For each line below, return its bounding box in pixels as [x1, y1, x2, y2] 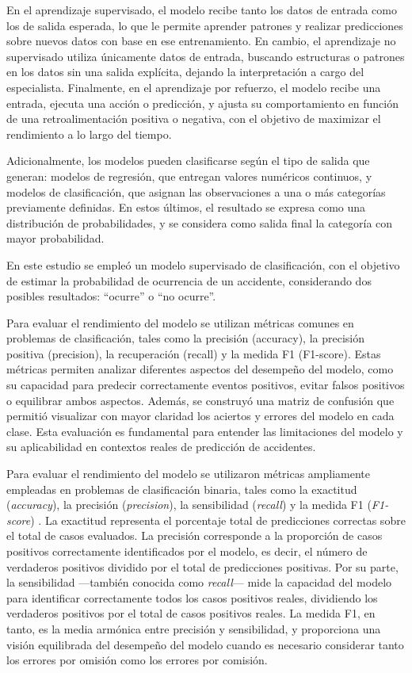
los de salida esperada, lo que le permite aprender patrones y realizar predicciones [6, 17, 403, 33]
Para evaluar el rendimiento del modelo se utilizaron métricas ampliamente [6, 465, 371, 482]
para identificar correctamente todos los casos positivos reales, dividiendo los [6, 589, 378, 606]
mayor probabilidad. [6, 230, 105, 247]
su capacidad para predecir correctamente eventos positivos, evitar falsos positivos [6, 377, 405, 393]
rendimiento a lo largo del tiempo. [6, 125, 172, 142]
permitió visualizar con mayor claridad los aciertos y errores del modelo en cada [6, 407, 395, 424]
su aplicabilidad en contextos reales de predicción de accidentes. [6, 438, 316, 455]
